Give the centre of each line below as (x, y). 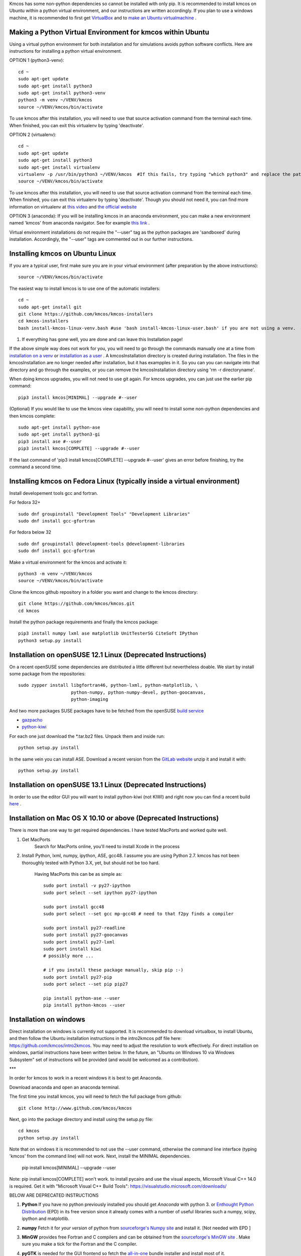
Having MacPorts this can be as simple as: (78, 874)
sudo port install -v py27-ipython (87, 886)
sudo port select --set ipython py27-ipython (100, 893)
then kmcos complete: (32, 416)
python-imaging (90, 699)
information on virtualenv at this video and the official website (73, 206)
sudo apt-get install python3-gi (59, 434)
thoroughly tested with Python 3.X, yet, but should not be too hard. (91, 863)
